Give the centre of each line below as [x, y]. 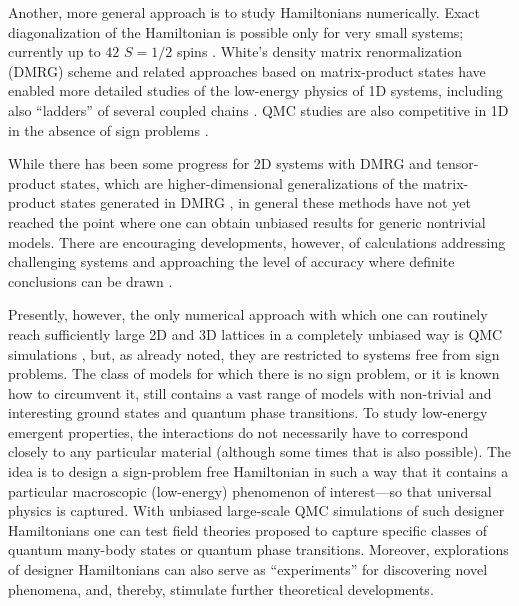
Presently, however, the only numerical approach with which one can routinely [248, 314]
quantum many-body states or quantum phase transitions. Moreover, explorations [258, 549]
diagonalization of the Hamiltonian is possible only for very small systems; [236, 31]
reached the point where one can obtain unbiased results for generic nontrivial [247, 221]
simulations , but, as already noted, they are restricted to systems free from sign [254, 353]
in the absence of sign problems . [108, 129]
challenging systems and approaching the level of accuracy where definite [231, 261]
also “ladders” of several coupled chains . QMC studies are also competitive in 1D [258, 109]
